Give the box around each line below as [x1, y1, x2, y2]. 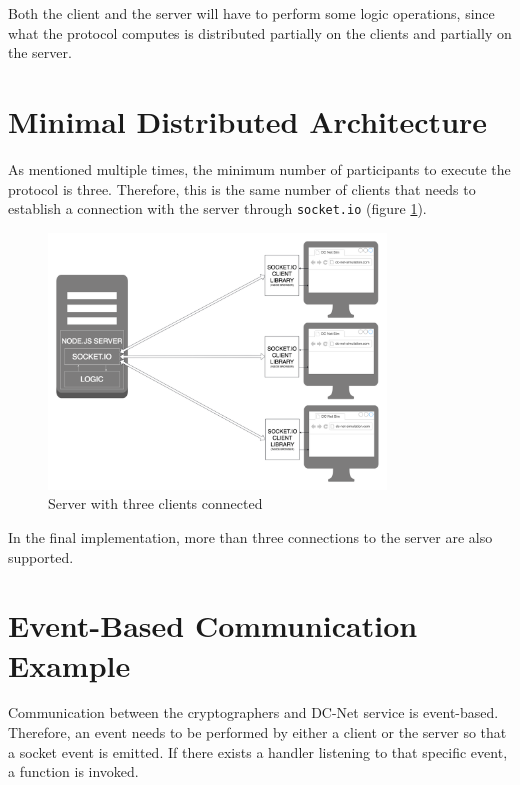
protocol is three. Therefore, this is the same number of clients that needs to [8, 178, 476, 199]
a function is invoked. [8, 761, 139, 782]
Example [8, 644, 131, 685]
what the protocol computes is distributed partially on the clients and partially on [8, 22, 512, 43]
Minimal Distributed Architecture [8, 100, 488, 141]
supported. [8, 546, 74, 567]
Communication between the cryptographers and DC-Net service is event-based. [8, 702, 499, 723]
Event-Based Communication [8, 605, 418, 646]
